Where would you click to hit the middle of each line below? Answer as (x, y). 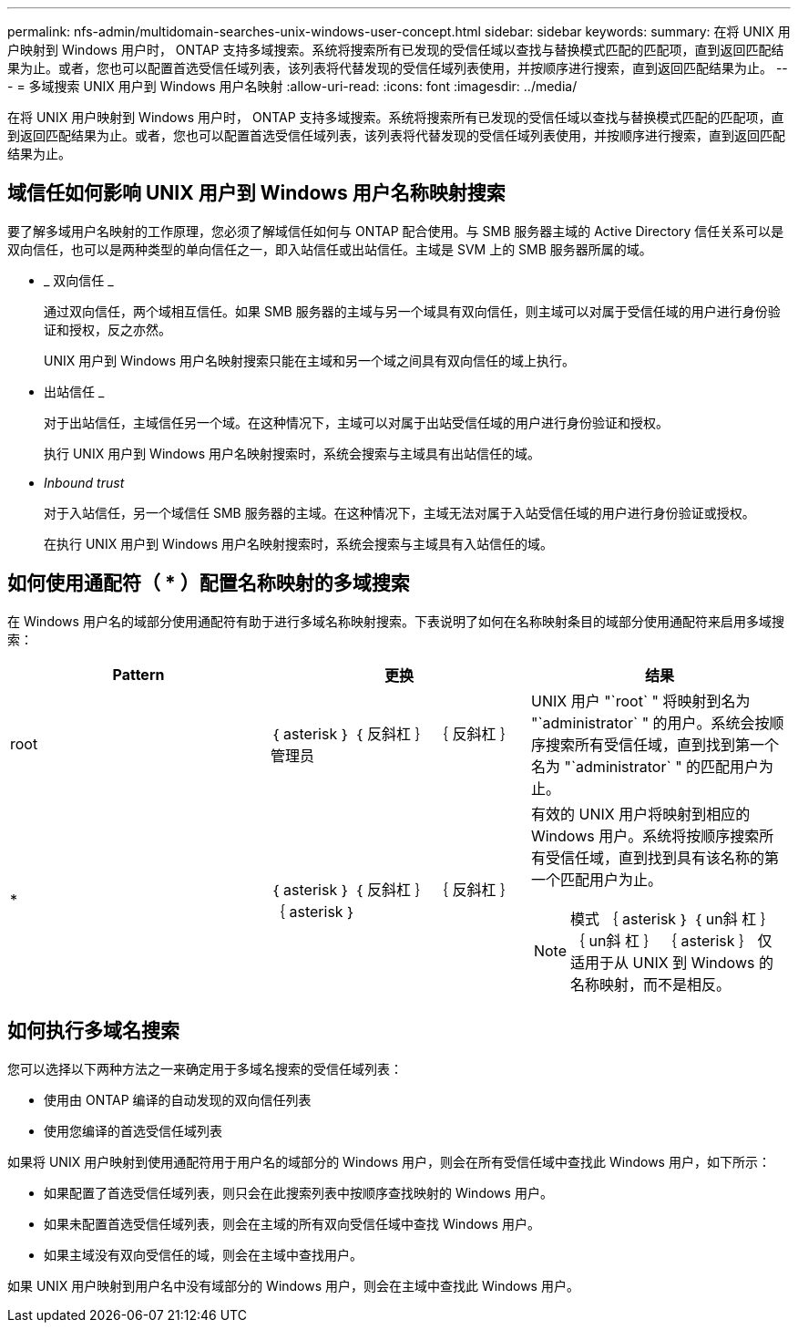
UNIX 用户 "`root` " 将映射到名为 (640, 701)
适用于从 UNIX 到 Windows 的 (672, 962)
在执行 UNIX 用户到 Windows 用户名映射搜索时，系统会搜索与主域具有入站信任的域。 (299, 543)
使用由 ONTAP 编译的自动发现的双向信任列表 (178, 1099)
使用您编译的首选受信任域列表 (133, 1130)
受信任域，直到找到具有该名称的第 (662, 857)
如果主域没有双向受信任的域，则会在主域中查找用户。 (203, 1254)
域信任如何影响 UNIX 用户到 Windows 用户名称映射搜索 (256, 193)
